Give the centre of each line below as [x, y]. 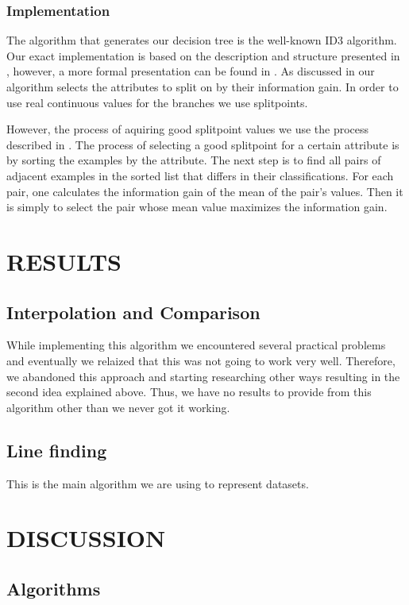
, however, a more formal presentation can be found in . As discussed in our [191, 71]
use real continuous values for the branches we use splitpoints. [157, 102]
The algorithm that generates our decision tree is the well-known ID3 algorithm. [202, 40]
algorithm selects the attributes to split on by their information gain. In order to [203, 87]
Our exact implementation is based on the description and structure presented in [203, 55]
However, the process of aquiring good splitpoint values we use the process [188, 129]
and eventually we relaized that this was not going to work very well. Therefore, [201, 360]
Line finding [57, 450]
